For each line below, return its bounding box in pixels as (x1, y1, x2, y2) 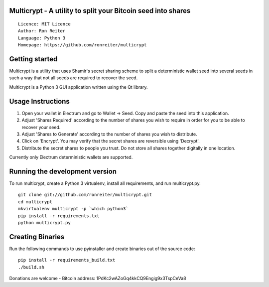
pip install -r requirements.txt (18, 213, 100, 219)
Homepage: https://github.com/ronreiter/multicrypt (18, 42, 147, 48)
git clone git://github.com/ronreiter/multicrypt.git (18, 192, 152, 198)
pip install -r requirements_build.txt (18, 257, 116, 263)
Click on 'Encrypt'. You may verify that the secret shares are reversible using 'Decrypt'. (21, 138, 200, 144)
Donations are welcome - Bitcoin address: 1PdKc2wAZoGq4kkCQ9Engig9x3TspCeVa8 (9, 276, 186, 282)
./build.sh (18, 264, 45, 270)
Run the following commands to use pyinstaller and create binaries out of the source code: (9, 246, 195, 252)
